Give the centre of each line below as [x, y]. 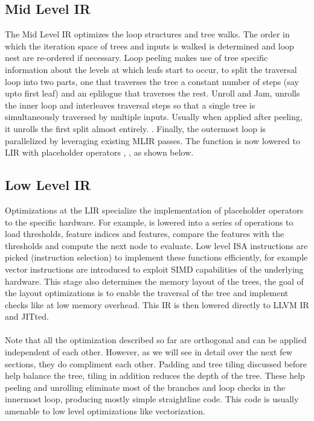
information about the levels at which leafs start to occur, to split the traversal [151, 69]
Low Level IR [48, 185]
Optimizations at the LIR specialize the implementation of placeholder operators [154, 210]
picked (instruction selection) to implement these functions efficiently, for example [156, 257]
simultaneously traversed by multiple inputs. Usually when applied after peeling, [154, 117]
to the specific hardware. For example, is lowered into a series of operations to [149, 222]
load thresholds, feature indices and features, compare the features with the [145, 234]
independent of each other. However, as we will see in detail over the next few [149, 352]
